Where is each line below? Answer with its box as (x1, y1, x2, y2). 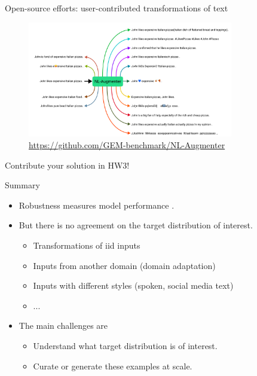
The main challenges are (19, 319, 108, 332)
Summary (5, 179, 40, 191)
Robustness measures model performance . (19, 198, 175, 211)
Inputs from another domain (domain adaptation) (33, 259, 216, 271)
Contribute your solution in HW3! (5, 158, 130, 171)
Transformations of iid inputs (33, 239, 140, 251)
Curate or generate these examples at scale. (33, 359, 192, 372)
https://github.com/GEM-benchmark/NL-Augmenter (29, 138, 225, 151)
